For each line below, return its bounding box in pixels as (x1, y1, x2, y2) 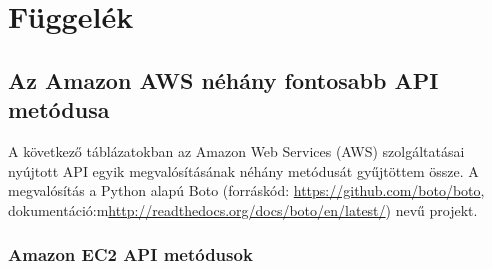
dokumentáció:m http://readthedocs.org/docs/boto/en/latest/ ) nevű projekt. (8, 199, 478, 220)
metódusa (8, 94, 110, 125)
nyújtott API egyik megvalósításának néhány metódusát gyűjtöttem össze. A (8, 160, 479, 181)
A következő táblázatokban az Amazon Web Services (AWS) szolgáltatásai (8, 140, 465, 161)
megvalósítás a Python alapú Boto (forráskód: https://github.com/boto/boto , (8, 180, 485, 201)
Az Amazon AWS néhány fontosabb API (8, 64, 439, 95)
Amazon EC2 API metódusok (8, 242, 253, 267)
